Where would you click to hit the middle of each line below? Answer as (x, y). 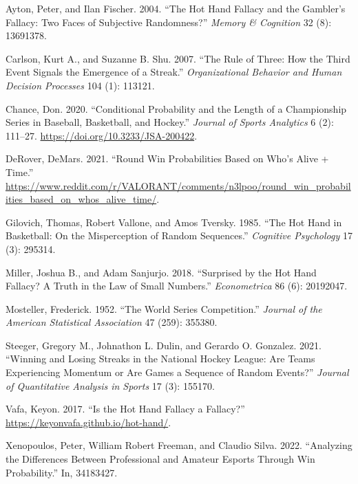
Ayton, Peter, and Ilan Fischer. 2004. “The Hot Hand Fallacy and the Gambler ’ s (176, 8)
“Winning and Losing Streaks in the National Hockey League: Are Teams (160, 359)
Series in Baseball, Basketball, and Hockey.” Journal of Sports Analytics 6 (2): (170, 122)
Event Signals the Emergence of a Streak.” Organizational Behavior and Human (174, 72)
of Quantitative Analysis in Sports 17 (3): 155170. (110, 385)
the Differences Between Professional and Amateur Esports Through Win (160, 459)
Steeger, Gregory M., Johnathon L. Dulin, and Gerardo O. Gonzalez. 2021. (164, 345)
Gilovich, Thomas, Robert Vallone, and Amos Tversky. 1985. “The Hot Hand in (174, 222)
